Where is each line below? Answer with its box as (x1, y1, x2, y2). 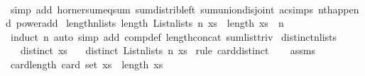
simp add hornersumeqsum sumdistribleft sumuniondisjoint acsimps (10, 1, 313, 16)
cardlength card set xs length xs (10, 56, 163, 71)
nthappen (317, 1, 359, 16)
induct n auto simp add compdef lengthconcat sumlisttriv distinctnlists (10, 29, 337, 44)
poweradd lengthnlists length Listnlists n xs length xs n (16, 15, 284, 30)
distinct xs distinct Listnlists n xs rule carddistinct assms (20, 43, 315, 58)
